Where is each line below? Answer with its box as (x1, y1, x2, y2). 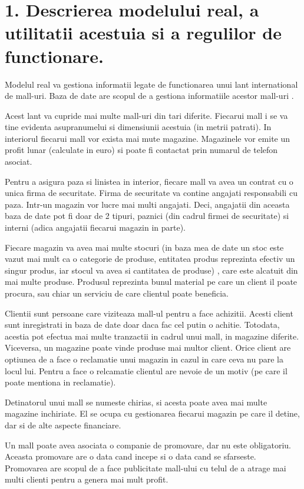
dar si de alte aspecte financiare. (5, 418, 121, 431)
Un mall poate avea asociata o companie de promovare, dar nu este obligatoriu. (5, 438, 292, 451)
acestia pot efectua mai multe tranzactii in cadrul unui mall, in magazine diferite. (5, 330, 299, 342)
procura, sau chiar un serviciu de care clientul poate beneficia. (5, 287, 229, 299)
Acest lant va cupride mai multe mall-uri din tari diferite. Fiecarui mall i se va (5, 109, 288, 121)
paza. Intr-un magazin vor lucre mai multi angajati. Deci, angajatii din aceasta (5, 198, 290, 210)
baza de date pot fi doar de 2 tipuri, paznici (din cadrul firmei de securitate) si (5, 209, 289, 222)
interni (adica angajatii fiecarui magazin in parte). (5, 221, 186, 234)
